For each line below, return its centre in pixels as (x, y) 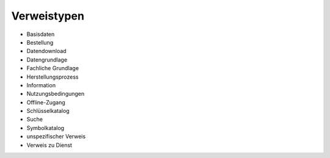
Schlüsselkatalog (48, 111)
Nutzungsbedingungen (56, 94)
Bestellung (40, 42)
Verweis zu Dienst (50, 145)
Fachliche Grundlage (53, 68)
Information (41, 85)
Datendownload (46, 51)
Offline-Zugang (46, 102)
